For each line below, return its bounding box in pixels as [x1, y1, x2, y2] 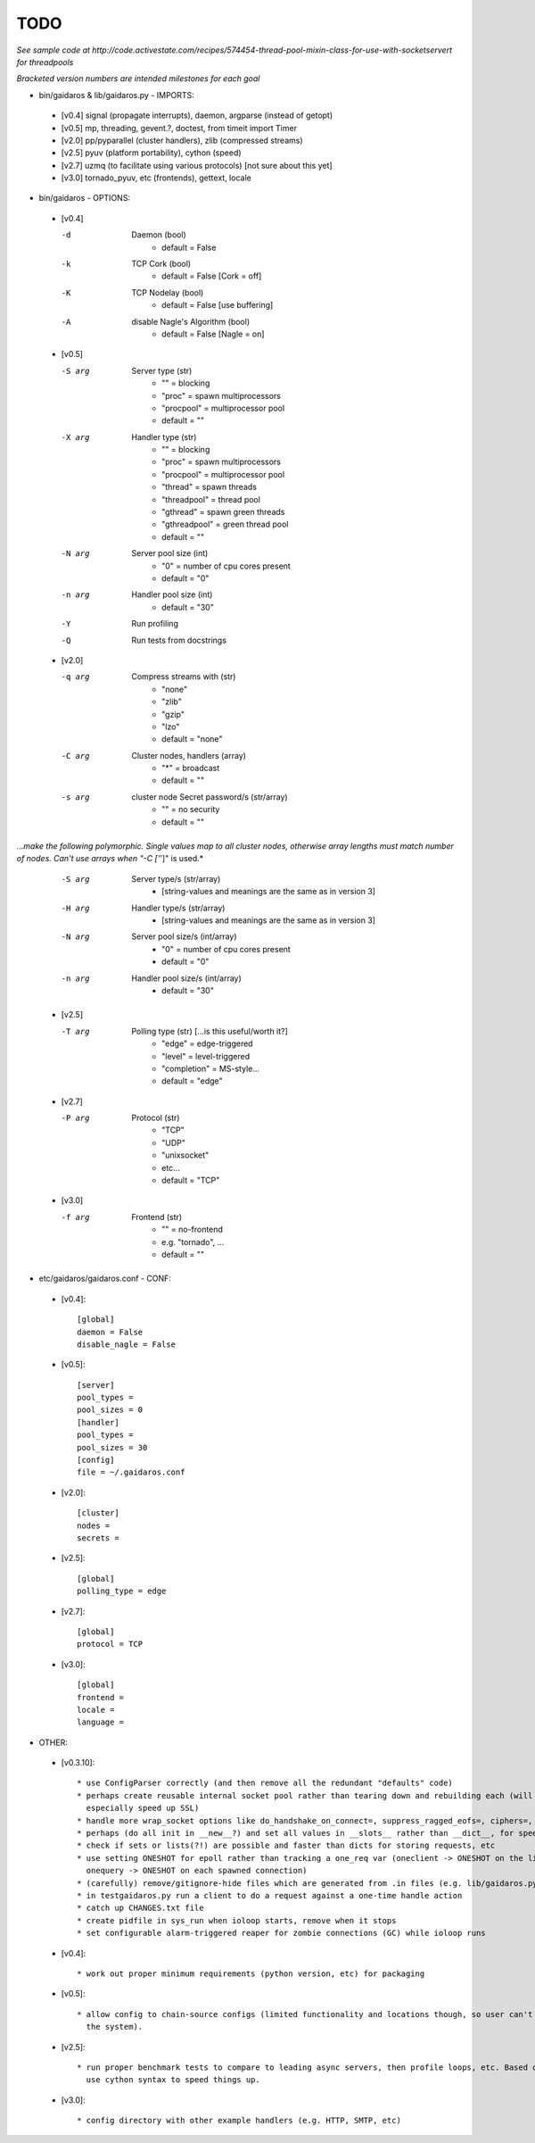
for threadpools [16, 56, 74, 67]
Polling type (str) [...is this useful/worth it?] [131, 1026, 289, 1036]
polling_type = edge [77, 1586, 167, 1597]
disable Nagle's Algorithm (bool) [131, 316, 250, 327]
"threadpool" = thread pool [161, 494, 260, 504]
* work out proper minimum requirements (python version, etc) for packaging [77, 1968, 425, 1979]
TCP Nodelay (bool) [131, 287, 204, 298]
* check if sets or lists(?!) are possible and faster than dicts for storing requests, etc [77, 1840, 496, 1851]
